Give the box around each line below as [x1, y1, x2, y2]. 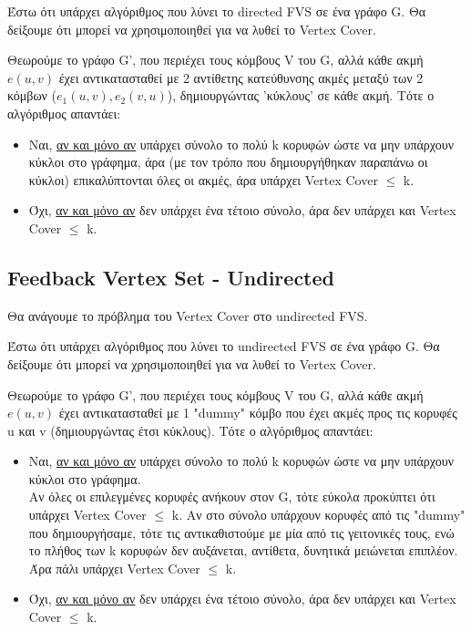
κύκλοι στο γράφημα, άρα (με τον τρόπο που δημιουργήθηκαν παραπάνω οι [28, 152, 428, 171]
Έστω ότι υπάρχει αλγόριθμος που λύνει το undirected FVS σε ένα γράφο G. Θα [7, 336, 440, 356]
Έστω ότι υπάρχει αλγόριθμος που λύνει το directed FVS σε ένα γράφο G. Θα [7, 2, 426, 20]
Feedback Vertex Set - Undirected [7, 263, 334, 291]
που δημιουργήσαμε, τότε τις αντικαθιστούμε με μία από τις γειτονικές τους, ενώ [28, 522, 455, 542]
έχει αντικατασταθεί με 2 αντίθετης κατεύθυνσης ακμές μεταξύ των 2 [58, 67, 424, 87]
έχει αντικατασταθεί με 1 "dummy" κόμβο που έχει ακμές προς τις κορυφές [58, 403, 457, 422]
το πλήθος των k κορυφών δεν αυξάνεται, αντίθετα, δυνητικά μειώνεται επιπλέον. [28, 541, 458, 560]
